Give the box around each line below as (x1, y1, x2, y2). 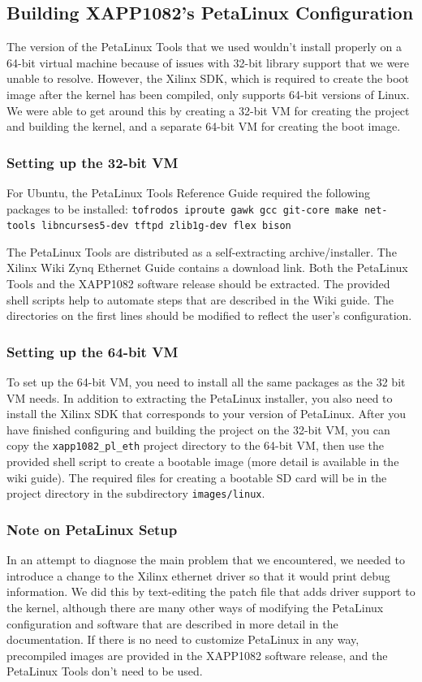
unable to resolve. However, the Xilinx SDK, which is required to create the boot (6, 70, 409, 87)
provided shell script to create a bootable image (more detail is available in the (6, 453, 399, 470)
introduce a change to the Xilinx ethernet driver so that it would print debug (6, 567, 390, 584)
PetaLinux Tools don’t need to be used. (6, 663, 203, 680)
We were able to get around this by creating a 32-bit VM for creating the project (6, 101, 410, 119)
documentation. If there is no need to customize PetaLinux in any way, (6, 631, 360, 648)
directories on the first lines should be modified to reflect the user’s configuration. (6, 307, 412, 324)
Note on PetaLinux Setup (6, 519, 178, 539)
